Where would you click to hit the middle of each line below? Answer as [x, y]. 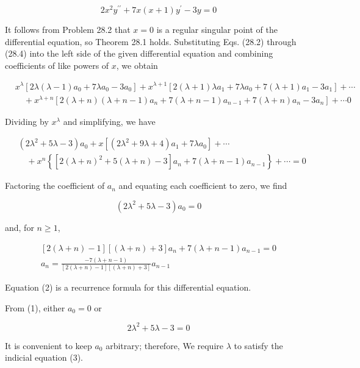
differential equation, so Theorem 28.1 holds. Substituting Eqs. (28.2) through [151, 41]
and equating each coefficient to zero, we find [203, 186]
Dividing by [27, 121]
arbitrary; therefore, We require [165, 345]
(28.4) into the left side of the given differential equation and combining [139, 53]
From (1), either [35, 307]
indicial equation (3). [44, 357]
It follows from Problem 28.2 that [68, 30]
